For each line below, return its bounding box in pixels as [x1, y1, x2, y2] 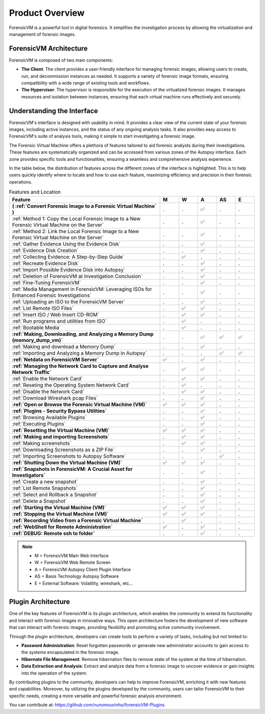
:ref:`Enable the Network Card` [12, 375, 83, 382]
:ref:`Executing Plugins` [12, 420, 66, 427]
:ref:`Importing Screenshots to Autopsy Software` [12, 453, 126, 460]
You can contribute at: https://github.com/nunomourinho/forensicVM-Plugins [9, 702, 165, 708]
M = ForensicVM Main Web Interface [34, 553, 109, 559]
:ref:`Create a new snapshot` [12, 478, 79, 485]
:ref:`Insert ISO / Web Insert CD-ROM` [12, 311, 100, 318]
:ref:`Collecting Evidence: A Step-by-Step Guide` [12, 253, 125, 260]
